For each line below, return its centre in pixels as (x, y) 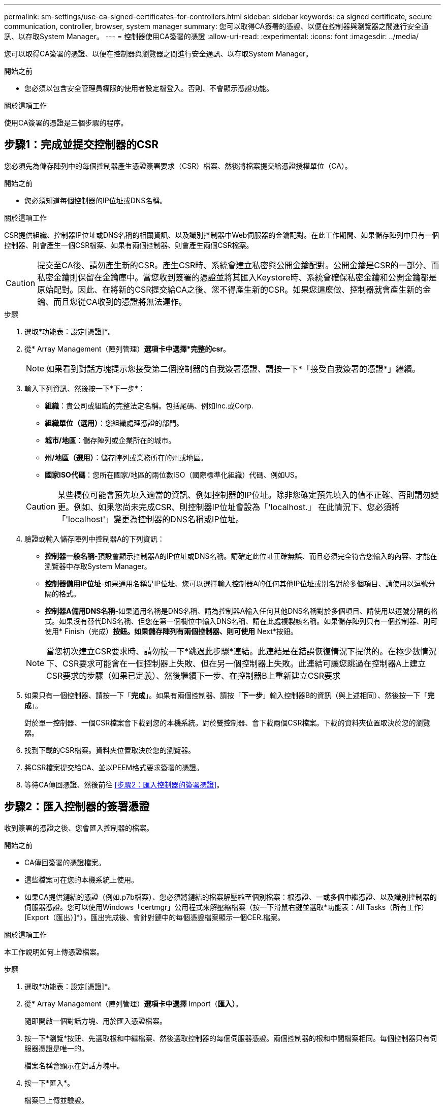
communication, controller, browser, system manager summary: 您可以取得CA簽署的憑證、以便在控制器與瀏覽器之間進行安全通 (216, 26)
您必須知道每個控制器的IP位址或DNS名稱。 (96, 200)
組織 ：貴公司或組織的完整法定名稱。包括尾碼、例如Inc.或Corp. (149, 405)
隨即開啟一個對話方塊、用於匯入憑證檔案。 (96, 1021)
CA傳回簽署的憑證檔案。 (65, 862)
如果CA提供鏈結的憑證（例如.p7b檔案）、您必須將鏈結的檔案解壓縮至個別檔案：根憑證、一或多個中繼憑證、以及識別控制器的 (231, 897)
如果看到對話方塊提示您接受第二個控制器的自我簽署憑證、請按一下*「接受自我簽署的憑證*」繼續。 (233, 369)
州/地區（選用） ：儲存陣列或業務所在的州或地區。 (126, 457)
